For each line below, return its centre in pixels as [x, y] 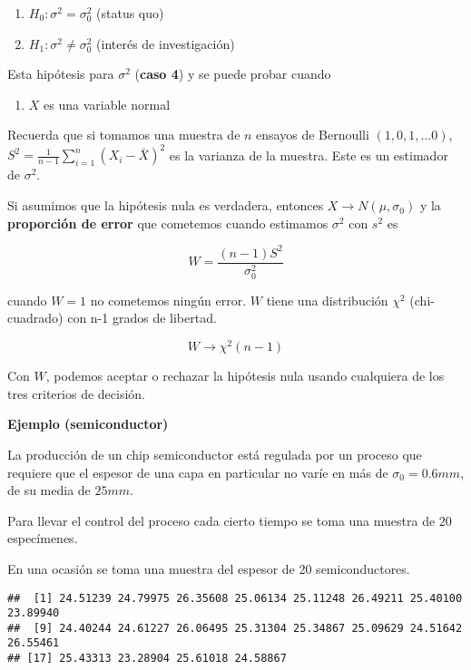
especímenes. [43, 538]
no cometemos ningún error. [168, 300]
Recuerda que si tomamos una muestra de [124, 135]
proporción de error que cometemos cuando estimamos [168, 223]
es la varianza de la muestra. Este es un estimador [309, 155]
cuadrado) [35, 318]
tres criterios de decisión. [76, 393]
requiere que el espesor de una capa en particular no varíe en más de [198, 472]
